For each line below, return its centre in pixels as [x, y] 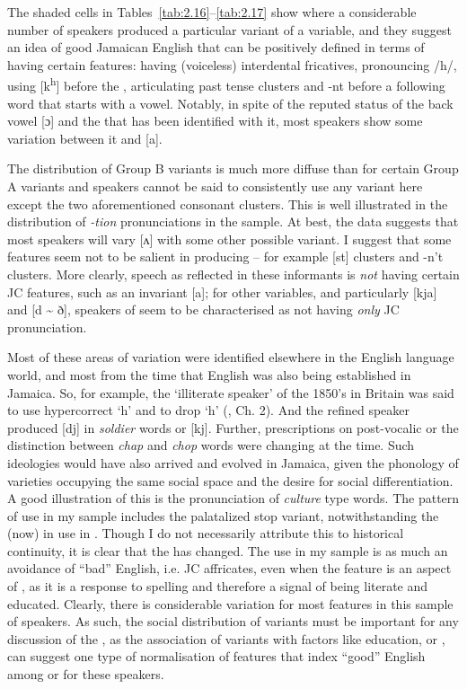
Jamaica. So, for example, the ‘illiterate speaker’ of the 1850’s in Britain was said [231, 392]
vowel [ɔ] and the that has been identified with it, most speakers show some [215, 121]
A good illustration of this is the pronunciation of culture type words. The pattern [233, 498]
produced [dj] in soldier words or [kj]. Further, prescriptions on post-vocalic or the [233, 427]
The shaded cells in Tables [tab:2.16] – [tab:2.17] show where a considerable [212, 12]
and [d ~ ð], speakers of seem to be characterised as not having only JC [203, 309]
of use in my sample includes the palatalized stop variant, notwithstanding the [223, 515]
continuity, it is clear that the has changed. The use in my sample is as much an [228, 550]
